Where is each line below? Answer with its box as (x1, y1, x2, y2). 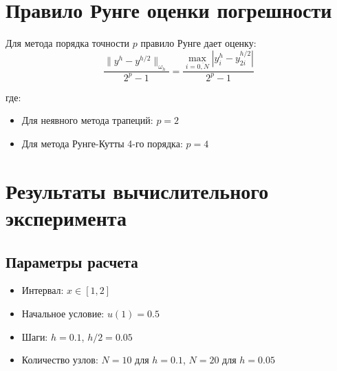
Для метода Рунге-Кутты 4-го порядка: (21, 136, 183, 151)
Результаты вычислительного (6, 176, 269, 204)
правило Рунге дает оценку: (140, 36, 257, 50)
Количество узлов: (21, 352, 98, 367)
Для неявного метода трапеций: (21, 113, 153, 127)
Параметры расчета (6, 251, 138, 272)
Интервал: (21, 283, 64, 297)
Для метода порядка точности (6, 36, 130, 50)
